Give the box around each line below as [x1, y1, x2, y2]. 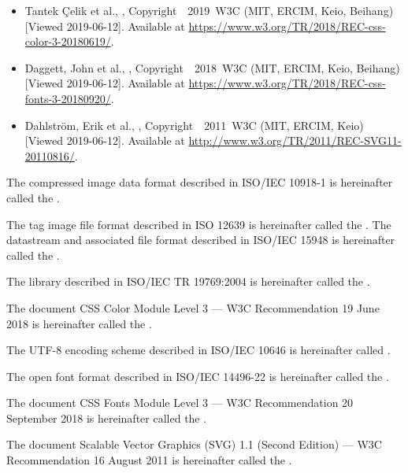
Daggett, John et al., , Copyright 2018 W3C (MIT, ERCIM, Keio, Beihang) [24, 59, 400, 76]
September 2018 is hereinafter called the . [6, 409, 207, 426]
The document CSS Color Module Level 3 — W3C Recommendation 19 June [6, 299, 380, 316]
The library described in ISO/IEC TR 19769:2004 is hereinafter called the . [6, 273, 370, 290]
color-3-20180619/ [24, 33, 111, 50]
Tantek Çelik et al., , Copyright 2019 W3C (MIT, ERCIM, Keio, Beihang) [24, 2, 394, 18]
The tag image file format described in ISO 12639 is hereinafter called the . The [6, 216, 391, 232]
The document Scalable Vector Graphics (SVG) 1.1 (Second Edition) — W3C [6, 436, 382, 453]
